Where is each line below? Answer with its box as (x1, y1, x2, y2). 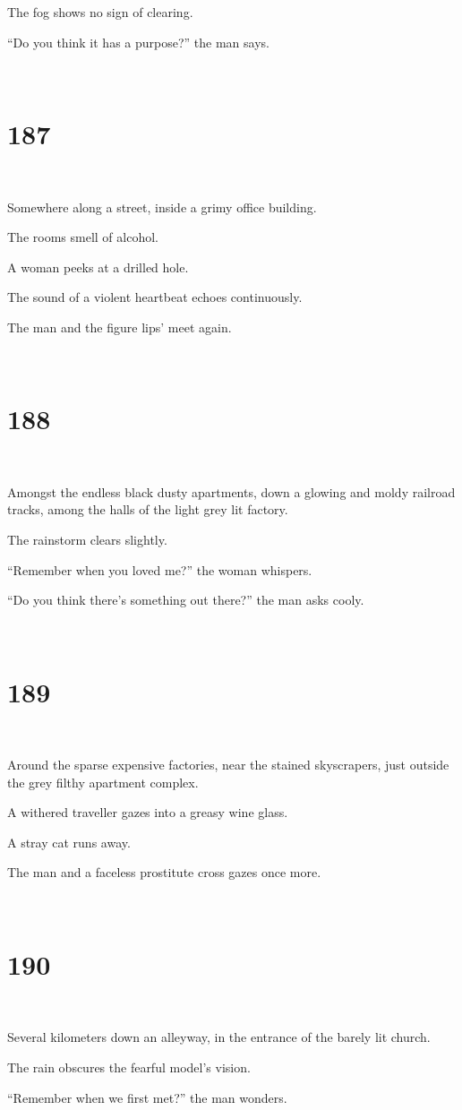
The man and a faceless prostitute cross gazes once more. (7, 863, 321, 882)
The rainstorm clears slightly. (7, 529, 167, 548)
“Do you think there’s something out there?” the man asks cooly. (7, 590, 364, 609)
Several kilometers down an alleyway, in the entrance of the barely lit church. (7, 1028, 431, 1046)
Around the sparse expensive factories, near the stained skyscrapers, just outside (7, 755, 449, 774)
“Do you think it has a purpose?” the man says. (7, 32, 269, 51)
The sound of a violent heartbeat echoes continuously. (7, 288, 303, 306)
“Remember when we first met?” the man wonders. (7, 1088, 287, 1106)
